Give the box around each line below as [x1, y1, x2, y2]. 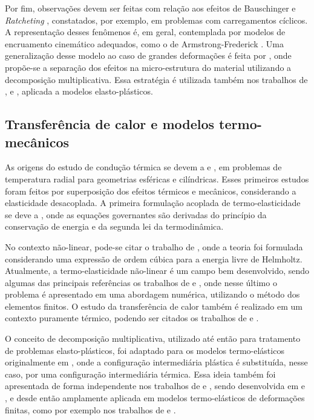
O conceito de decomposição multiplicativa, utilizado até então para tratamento [5, 332, 301, 345]
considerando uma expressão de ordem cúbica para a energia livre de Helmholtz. [5, 252, 303, 265]
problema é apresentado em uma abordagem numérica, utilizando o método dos [5, 288, 300, 301]
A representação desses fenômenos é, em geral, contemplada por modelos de [5, 25, 286, 38]
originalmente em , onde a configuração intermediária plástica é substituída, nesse [5, 356, 308, 368]
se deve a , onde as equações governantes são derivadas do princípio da [5, 208, 267, 221]
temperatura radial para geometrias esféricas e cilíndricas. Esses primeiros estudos [5, 172, 309, 185]
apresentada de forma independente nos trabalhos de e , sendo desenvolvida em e [5, 379, 305, 392]
